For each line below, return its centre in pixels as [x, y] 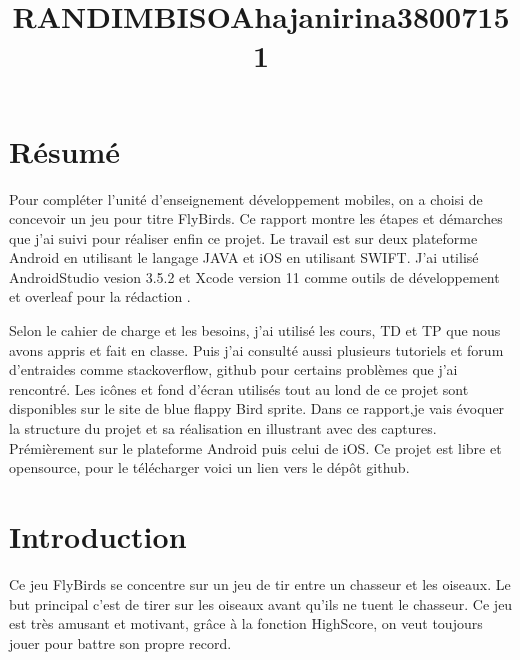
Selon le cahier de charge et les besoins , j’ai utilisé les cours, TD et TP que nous [255, 330]
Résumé [65, 150]
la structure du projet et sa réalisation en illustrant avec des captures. [223, 428]
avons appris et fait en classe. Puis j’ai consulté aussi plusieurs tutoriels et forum [256, 349]
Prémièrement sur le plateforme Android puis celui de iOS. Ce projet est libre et [255, 447]
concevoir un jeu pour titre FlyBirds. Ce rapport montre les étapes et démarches [256, 218]
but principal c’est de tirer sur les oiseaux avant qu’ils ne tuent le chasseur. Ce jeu [261, 603]
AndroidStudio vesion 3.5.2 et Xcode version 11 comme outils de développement [254, 276]
